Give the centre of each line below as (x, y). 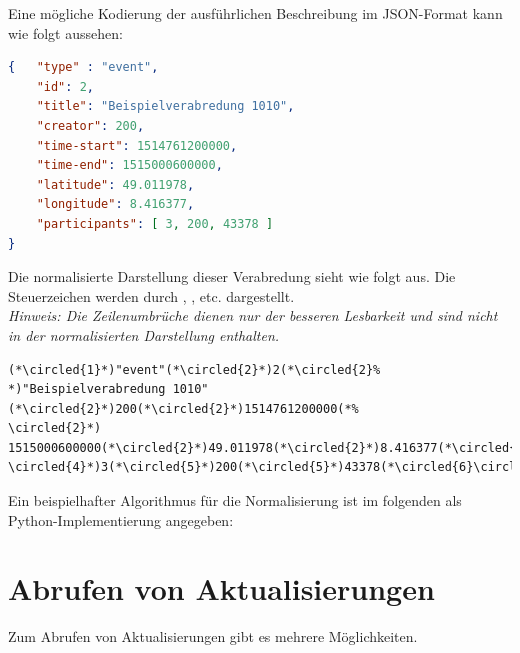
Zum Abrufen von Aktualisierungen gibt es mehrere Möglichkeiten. (213, 636)
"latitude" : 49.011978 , (115, 184)
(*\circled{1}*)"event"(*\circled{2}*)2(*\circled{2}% (194, 369)
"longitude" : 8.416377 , (115, 204)
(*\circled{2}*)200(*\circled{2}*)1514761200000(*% (183, 408)
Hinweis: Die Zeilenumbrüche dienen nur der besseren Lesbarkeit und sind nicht (253, 315)
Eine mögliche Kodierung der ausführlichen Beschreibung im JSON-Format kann (255, 13)
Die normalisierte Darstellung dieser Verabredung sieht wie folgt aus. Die (232, 276)
